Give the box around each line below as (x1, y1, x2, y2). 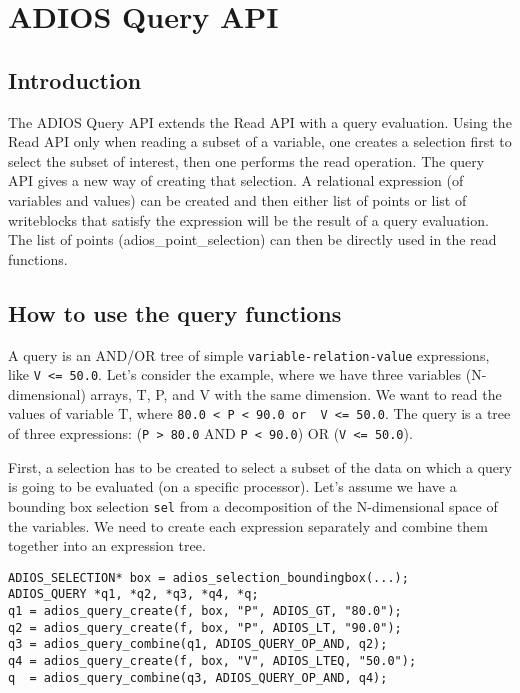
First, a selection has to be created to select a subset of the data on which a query (8, 456, 512, 477)
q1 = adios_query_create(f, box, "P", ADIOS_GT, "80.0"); (8, 604, 402, 619)
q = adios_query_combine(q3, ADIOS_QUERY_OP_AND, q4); (8, 670, 388, 685)
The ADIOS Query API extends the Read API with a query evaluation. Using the (8, 111, 512, 132)
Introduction (8, 64, 142, 95)
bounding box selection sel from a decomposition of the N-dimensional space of (8, 495, 498, 516)
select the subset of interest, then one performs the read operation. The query (8, 150, 485, 171)
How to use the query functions (8, 297, 342, 328)
